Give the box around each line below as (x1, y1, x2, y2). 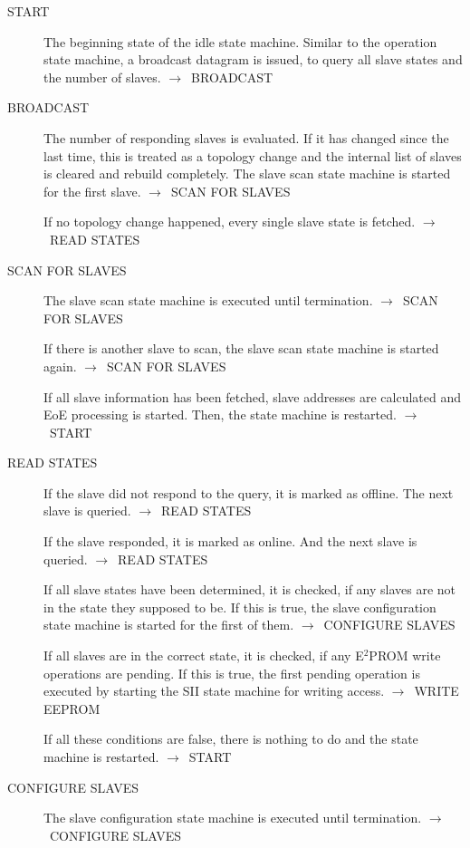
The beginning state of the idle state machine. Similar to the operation (43, 32, 437, 51)
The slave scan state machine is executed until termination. (43, 291, 373, 310)
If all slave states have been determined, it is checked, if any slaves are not (43, 580, 456, 599)
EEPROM (43, 699, 101, 718)
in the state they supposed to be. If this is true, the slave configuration (43, 597, 436, 616)
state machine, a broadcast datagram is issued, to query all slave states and (43, 50, 463, 69)
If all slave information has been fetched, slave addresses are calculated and (43, 387, 461, 406)
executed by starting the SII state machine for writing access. (43, 681, 385, 700)
